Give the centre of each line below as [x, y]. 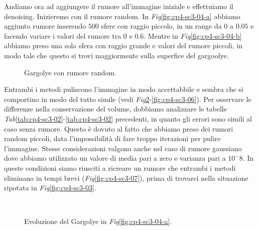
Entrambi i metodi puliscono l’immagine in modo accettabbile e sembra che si [124, 89]
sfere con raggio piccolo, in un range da [161, 26]
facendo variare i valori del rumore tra [63, 35]
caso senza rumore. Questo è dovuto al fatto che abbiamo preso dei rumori [119, 128]
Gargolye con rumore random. [70, 72]
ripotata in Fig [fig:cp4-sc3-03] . [50, 188]
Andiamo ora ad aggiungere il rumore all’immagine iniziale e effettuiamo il [119, 6]
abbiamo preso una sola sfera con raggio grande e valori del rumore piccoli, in [123, 45]
